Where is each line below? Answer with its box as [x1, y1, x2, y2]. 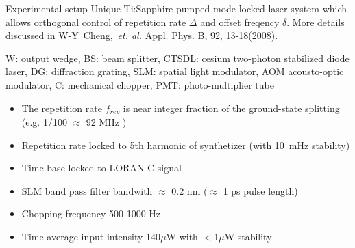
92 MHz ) [86, 115, 127, 129]
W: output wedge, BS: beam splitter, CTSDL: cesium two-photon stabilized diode [5, 51, 350, 65]
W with [166, 229, 198, 243]
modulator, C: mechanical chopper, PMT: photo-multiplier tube [5, 77, 274, 92]
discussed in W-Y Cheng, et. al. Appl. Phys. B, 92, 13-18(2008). [5, 28, 278, 42]
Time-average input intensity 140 [21, 229, 161, 243]
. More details [286, 14, 345, 29]
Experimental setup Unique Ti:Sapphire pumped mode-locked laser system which [5, 1, 347, 15]
